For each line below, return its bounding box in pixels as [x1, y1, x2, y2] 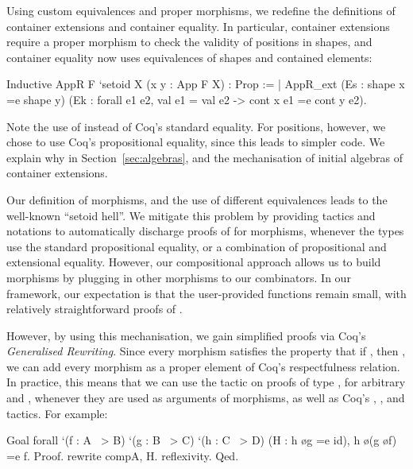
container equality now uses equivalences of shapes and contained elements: [6, 48, 372, 65]
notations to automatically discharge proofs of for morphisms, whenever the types [6, 223, 404, 239]
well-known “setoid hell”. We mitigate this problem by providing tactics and [6, 207, 376, 223]
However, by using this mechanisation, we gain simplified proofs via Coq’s [6, 327, 366, 343]
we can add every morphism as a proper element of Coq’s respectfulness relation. [6, 358, 400, 374]
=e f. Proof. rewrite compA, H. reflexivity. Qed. [6, 447, 239, 463]
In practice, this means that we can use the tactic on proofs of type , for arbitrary [6, 374, 406, 390]
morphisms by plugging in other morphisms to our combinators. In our [6, 269, 351, 285]
